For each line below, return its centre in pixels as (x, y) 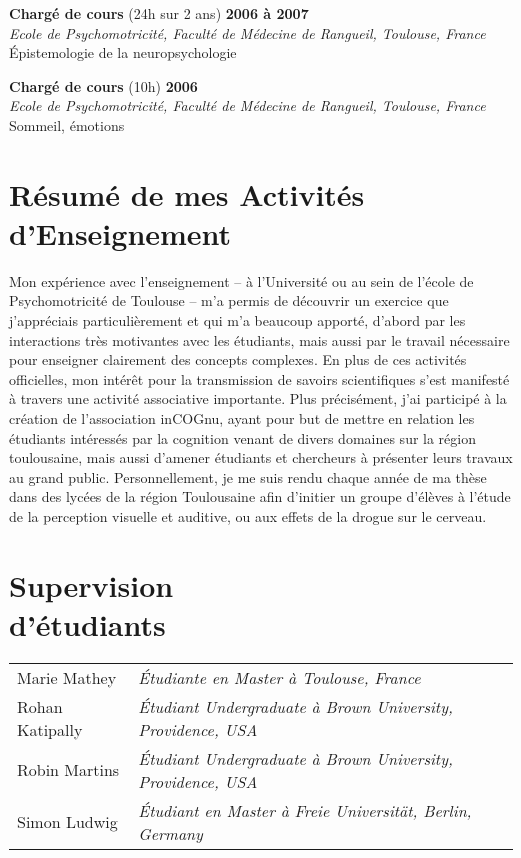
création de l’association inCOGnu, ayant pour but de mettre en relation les (242, 418)
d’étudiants (87, 623)
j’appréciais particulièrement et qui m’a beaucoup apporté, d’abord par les (237, 320)
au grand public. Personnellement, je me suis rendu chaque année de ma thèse (248, 476)
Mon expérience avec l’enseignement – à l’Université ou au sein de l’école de (241, 280)
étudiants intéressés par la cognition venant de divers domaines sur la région (242, 437)
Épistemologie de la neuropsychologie (123, 52)
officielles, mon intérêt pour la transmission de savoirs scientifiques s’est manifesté (259, 378)
